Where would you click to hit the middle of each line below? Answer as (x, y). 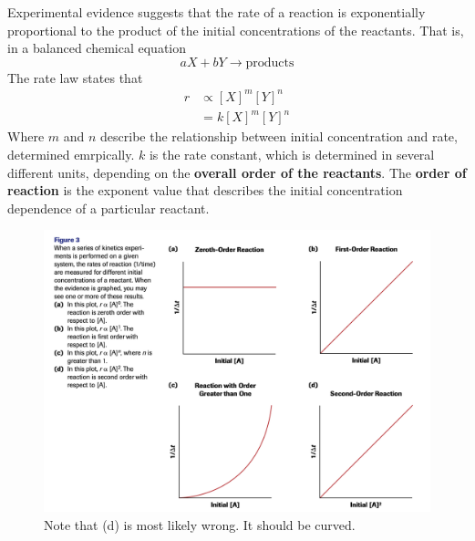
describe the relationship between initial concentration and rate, (279, 136)
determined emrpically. (71, 155)
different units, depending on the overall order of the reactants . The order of (237, 172)
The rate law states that (75, 77)
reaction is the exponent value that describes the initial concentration (205, 190)
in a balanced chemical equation (97, 48)
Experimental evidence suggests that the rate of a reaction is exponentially (217, 12)
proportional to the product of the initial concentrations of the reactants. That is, (236, 30)
